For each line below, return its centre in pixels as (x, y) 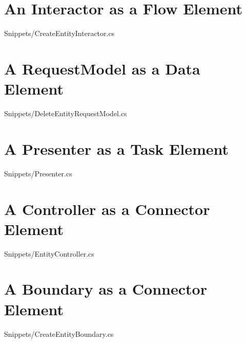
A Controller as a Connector (107, 209)
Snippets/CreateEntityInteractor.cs (59, 33)
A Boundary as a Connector (106, 289)
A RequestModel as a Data (102, 68)
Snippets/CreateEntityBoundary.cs (59, 333)
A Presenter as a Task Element (117, 148)
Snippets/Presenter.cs (38, 173)
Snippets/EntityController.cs (49, 253)
